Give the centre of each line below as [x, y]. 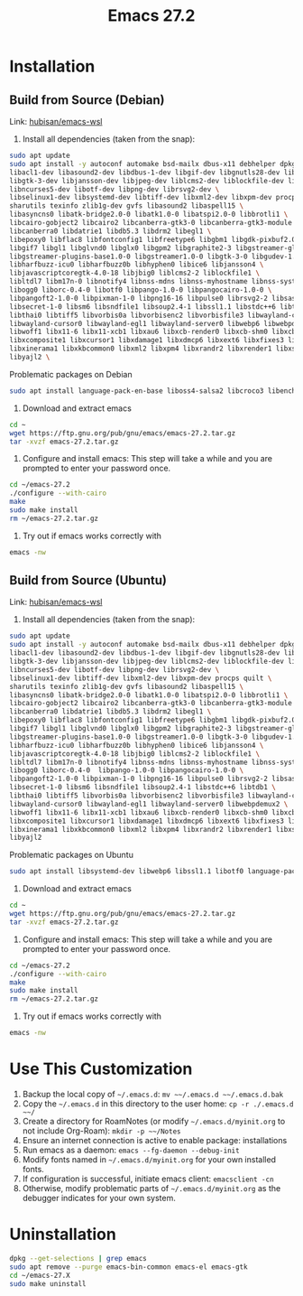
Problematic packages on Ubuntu [71, 855]
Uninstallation [63, 1235]
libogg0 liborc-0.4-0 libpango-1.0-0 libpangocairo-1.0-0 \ [127, 770]
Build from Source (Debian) [87, 100]
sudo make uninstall [48, 1283]
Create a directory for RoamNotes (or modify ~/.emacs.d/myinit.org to [154, 1121]
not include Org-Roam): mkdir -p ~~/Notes [101, 1131]
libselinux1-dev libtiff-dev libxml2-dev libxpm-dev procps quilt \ [141, 678]
